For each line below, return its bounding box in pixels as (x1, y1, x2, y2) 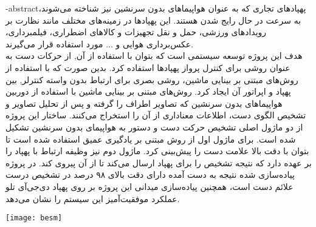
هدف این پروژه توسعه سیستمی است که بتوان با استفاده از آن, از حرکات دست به (5, 49, 303, 62)
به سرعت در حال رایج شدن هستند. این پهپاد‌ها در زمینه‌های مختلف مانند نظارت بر (5, 13, 301, 26)
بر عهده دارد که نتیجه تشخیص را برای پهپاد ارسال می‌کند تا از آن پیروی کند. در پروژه (5, 156, 312, 169)
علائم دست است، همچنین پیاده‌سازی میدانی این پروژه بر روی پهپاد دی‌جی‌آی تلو (5, 180, 294, 192)
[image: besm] (5, 214, 63, 223)
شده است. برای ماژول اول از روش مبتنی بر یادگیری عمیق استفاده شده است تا (5, 132, 296, 145)
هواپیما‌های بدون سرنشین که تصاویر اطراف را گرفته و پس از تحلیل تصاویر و (5, 97, 283, 109)
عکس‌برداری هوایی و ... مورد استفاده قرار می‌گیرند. (5, 37, 194, 50)
